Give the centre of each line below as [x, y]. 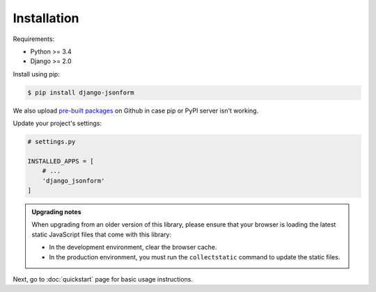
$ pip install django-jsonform [81, 92]
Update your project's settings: [57, 123]
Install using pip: [37, 74]
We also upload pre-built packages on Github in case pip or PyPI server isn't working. [136, 111]
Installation [46, 18]
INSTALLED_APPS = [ [61, 161]
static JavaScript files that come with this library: [102, 234]
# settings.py [52, 142]
